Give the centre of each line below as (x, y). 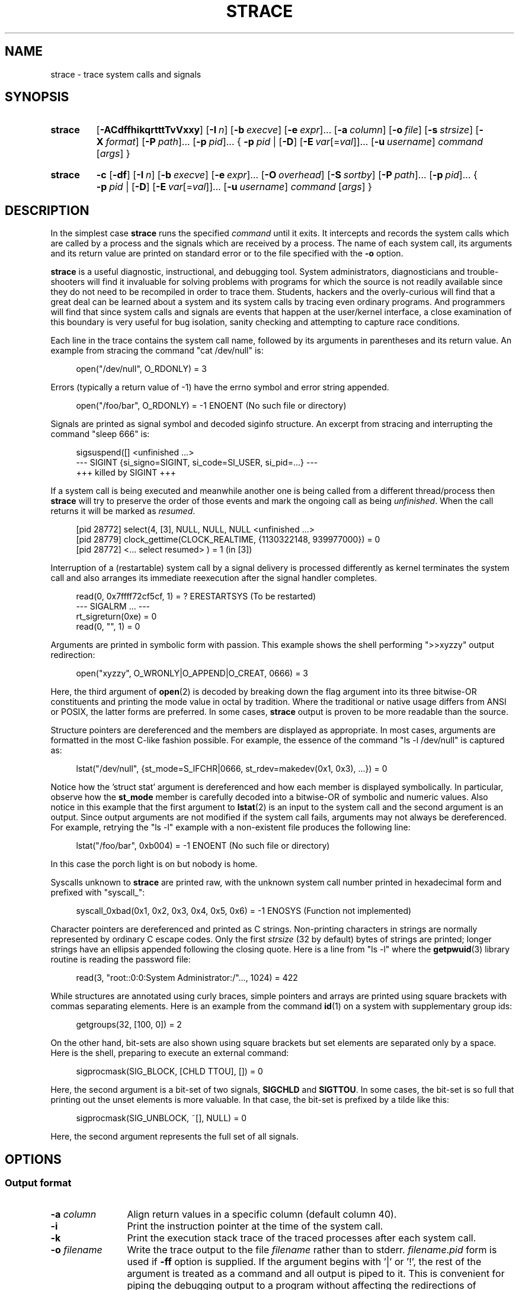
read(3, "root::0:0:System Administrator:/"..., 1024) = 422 (187, 978)
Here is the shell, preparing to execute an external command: (170, 1053)
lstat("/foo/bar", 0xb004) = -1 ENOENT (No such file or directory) (203, 846)
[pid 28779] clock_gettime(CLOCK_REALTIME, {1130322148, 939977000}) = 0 (228, 540)
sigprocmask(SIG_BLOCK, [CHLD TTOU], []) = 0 (169, 1071)
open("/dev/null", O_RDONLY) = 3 (141, 369)
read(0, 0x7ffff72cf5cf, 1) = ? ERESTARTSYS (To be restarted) (196, 596)
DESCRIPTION (47, 210)
